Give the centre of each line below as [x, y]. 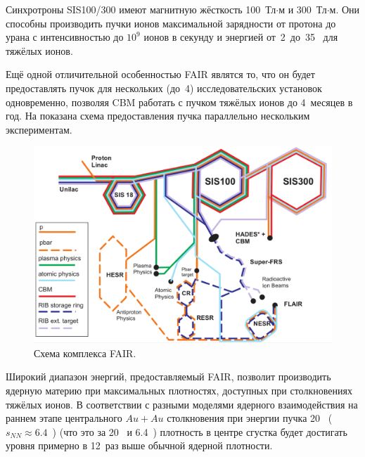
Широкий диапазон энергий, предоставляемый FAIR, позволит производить [168, 376]
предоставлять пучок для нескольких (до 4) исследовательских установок [164, 88]
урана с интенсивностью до [65, 37]
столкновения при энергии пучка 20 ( [250, 418]
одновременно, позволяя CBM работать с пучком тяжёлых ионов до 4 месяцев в [179, 102]
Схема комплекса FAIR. [85, 353]
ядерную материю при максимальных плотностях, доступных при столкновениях [179, 391]
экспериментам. [39, 129]
